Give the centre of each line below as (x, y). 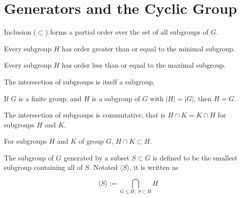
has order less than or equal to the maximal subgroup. (144, 65)
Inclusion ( (20, 32)
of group (91, 141)
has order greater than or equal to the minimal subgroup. (148, 48)
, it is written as (154, 167)
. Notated (103, 167)
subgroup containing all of (43, 167)
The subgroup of (29, 157)
